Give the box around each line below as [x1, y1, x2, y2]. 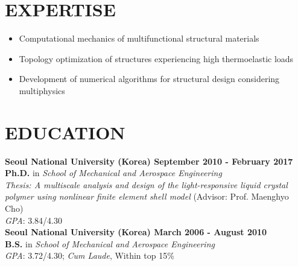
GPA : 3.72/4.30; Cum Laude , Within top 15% [5, 249, 174, 262]
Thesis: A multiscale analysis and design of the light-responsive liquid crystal [5, 178, 288, 191]
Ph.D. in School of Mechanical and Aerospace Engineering [5, 166, 222, 179]
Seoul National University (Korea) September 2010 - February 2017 [5, 154, 293, 167]
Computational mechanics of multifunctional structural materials [19, 32, 259, 45]
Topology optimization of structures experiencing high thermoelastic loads [19, 52, 294, 65]
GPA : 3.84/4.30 [5, 214, 62, 226]
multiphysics [19, 84, 65, 97]
